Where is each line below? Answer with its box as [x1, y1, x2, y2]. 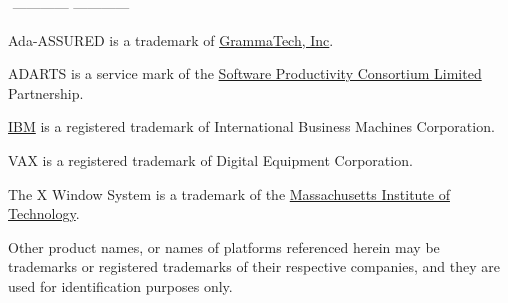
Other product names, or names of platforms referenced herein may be [8, 236, 440, 257]
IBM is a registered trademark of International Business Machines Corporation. [8, 116, 495, 137]
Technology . [8, 203, 80, 224]
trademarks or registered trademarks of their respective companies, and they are [8, 256, 500, 277]
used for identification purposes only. [8, 275, 233, 296]
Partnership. [8, 82, 84, 103]
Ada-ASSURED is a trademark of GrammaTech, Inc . [8, 29, 334, 50]
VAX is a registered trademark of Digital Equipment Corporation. [8, 149, 413, 170]
